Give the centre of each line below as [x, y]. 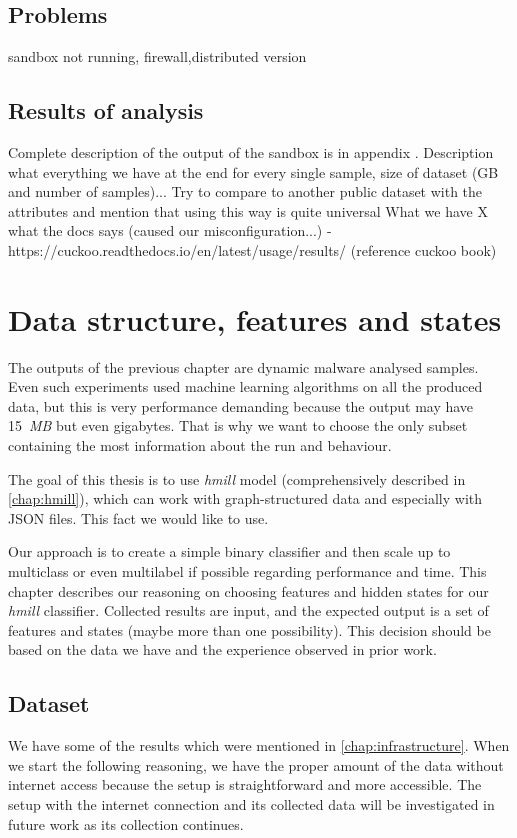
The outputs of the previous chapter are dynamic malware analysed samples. [243, 366]
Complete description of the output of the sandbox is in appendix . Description [251, 152]
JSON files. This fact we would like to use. [138, 517]
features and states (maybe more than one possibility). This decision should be [249, 629]
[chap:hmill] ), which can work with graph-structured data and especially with [245, 498]
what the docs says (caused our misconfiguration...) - [170, 230]
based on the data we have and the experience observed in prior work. [222, 649]
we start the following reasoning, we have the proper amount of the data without [256, 764]
